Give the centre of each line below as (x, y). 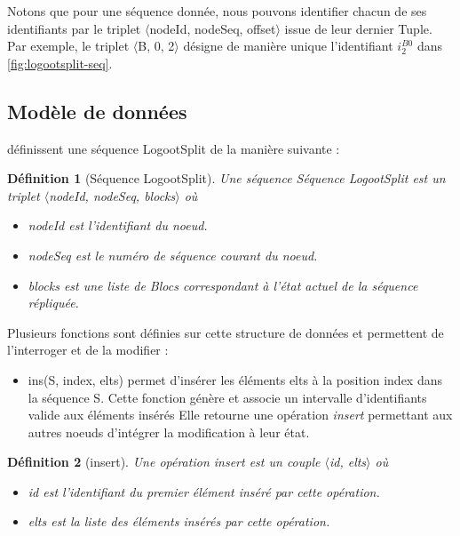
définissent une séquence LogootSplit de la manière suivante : (174, 148)
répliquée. (53, 303)
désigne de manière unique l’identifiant (288, 46)
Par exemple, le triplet (68, 46)
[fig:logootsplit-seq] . (60, 63)
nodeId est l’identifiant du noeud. (118, 225)
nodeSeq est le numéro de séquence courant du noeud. (173, 255)
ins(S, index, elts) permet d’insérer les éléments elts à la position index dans (235, 379)
